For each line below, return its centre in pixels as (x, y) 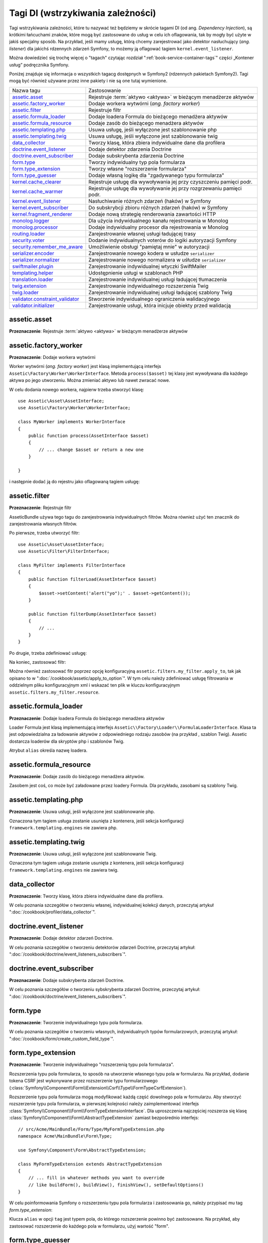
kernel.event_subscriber (40, 207)
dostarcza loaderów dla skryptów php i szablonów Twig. (67, 741)
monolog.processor (35, 227)
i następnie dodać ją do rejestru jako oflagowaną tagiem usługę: (74, 482)
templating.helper (33, 272)
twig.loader (26, 292)
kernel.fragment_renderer (42, 214)
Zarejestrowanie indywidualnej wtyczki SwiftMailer (148, 266)
